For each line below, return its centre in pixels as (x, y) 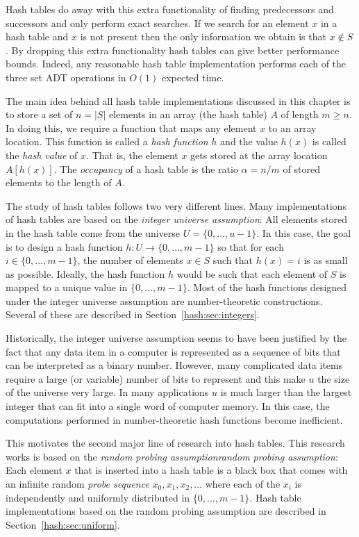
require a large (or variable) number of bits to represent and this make (156, 378)
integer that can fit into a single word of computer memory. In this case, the (168, 406)
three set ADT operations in (66, 77)
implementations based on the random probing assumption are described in (166, 511)
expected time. (193, 77)
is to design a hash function (64, 246)
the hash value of (42, 155)
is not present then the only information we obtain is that (203, 36)
